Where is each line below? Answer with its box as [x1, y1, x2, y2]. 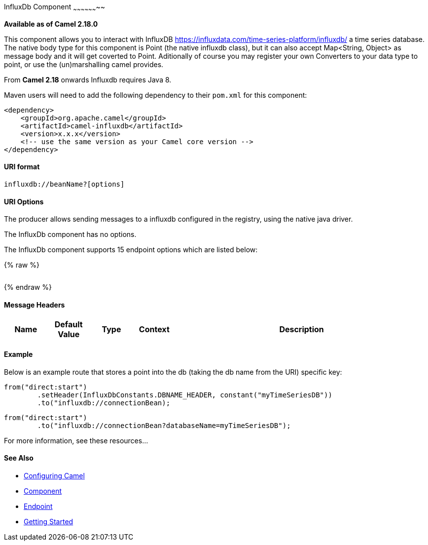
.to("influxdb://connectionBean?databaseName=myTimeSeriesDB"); [37, 421, 291, 429]
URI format [4, 162, 40, 171]
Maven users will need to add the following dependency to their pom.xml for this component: [4, 90, 307, 99]
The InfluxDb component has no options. [4, 230, 137, 239]
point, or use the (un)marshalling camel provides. [4, 60, 164, 69]
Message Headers [4, 300, 65, 309]
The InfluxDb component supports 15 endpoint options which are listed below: [4, 245, 258, 254]
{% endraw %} [4, 283, 52, 292]
